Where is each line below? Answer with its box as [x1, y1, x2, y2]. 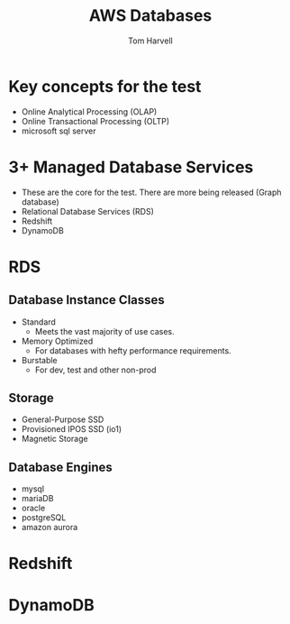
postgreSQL [21, 512, 67, 523]
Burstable [21, 354, 58, 365]
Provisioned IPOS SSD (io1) [21, 424, 122, 435]
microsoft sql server [21, 125, 96, 136]
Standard [21, 317, 56, 327]
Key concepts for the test [8, 76, 202, 96]
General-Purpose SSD [21, 414, 104, 425]
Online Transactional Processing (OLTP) [21, 115, 170, 126]
